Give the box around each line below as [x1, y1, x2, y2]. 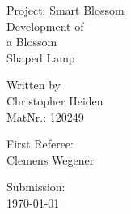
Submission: [6, 178, 65, 195]
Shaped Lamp [6, 49, 75, 66]
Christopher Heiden [6, 92, 104, 109]
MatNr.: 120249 [6, 108, 84, 125]
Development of [6, 17, 84, 34]
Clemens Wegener [6, 151, 95, 168]
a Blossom [6, 33, 57, 50]
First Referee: [6, 135, 74, 152]
